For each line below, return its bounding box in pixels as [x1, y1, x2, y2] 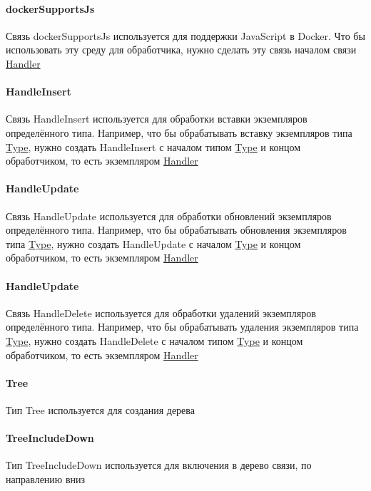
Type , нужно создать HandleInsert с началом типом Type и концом [6, 139, 301, 154]
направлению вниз [6, 471, 86, 486]
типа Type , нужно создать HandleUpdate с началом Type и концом [6, 236, 301, 251]
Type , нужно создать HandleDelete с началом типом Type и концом [6, 333, 303, 348]
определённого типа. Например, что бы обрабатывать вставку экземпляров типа [6, 125, 352, 140]
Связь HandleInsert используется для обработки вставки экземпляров [6, 111, 308, 126]
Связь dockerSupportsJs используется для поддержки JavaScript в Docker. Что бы [6, 28, 365, 43]
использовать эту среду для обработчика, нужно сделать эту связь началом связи [6, 42, 357, 57]
